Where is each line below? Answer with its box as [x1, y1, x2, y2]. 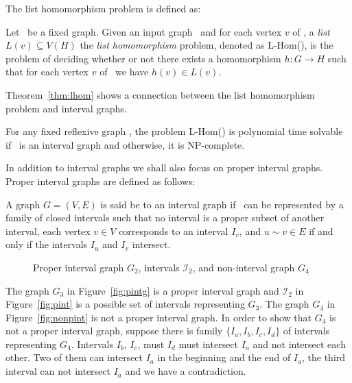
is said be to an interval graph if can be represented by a [100, 197, 344, 211]
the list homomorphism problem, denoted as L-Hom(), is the [80, 38, 333, 52]
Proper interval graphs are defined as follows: [5, 173, 196, 188]
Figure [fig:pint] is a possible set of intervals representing [5, 297, 245, 311]
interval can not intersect [5, 364, 110, 378]
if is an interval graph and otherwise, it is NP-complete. [5, 137, 245, 151]
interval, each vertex [5, 223, 91, 238]
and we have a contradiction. [125, 364, 246, 378]
